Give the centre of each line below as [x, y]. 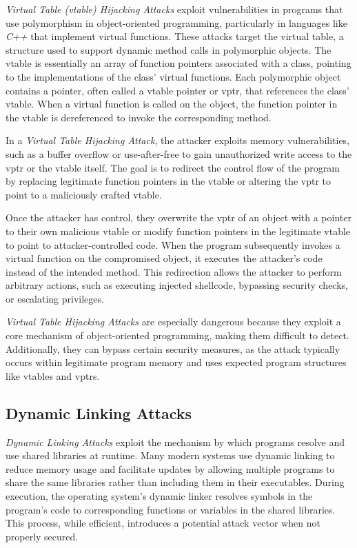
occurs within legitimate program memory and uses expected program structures [176, 362]
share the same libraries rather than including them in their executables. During [175, 482]
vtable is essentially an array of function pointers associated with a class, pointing [178, 63]
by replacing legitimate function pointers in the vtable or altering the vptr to [169, 181]
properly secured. [42, 536]
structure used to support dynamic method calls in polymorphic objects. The [169, 49]
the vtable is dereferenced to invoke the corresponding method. [139, 117]
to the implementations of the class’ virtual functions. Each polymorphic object [173, 76]
